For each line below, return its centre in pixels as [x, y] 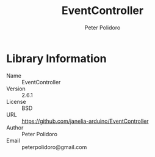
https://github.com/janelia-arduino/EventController [85, 121]
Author [15, 127]
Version [16, 89]
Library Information [56, 58]
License [16, 101]
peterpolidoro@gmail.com [54, 147]
